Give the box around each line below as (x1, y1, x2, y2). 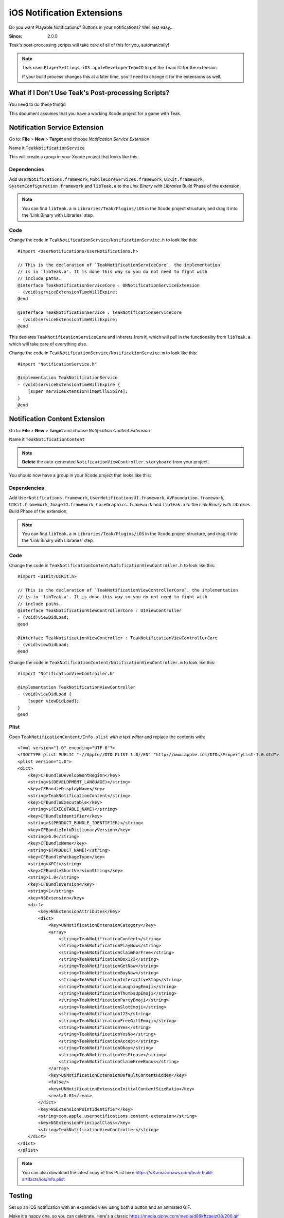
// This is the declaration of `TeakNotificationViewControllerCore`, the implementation (18, 587, 238, 593)
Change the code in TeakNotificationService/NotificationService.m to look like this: (9, 350, 197, 356)
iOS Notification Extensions (9, 7, 123, 18)
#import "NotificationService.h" (18, 361, 97, 367)
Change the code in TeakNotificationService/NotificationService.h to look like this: (9, 237, 197, 243)
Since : (9, 33, 22, 39)
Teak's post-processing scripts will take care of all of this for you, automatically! (9, 42, 170, 48)
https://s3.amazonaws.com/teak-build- (135, 1169, 214, 1175)
